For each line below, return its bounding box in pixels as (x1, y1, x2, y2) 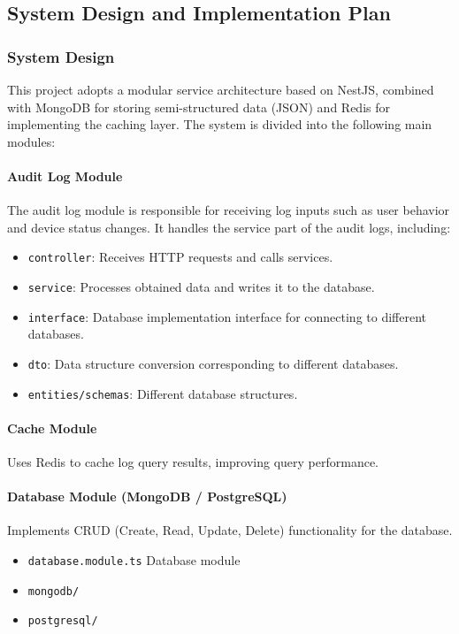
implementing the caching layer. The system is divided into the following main (7, 115, 432, 134)
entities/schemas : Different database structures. (27, 384, 298, 402)
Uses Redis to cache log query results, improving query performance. (7, 453, 379, 471)
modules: (7, 132, 56, 150)
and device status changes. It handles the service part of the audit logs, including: (7, 218, 451, 236)
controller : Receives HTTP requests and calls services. (27, 248, 333, 266)
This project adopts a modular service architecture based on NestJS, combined (7, 80, 434, 98)
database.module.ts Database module (27, 551, 241, 569)
